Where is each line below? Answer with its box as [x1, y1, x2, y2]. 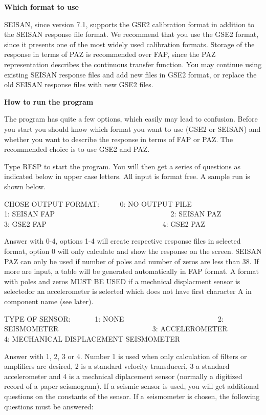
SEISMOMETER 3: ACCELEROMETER [4, 323, 228, 334]
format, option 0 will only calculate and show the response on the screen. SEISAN [4, 246, 262, 256]
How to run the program [4, 96, 94, 107]
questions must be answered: [4, 401, 94, 411]
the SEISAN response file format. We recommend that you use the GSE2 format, [4, 29, 259, 39]
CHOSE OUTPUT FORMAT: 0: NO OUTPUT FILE [4, 198, 192, 209]
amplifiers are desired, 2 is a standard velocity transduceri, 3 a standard [4, 361, 230, 371]
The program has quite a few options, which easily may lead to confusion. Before [4, 113, 258, 124]
